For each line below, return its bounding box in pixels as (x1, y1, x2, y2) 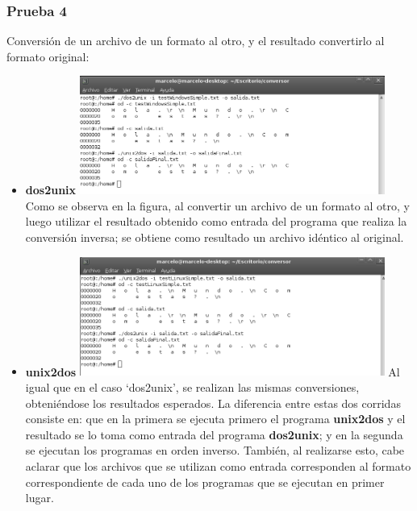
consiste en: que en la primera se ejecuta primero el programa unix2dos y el (25, 410, 406, 427)
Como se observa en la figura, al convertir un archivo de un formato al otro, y (25, 197, 410, 214)
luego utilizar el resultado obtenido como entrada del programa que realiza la (25, 213, 407, 230)
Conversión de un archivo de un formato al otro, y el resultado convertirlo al (6, 32, 385, 49)
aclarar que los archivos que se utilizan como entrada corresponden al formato (25, 458, 411, 475)
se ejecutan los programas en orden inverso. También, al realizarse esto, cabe (25, 442, 405, 459)
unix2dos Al (25, 363, 400, 380)
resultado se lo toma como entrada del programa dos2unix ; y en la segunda (25, 426, 403, 442)
